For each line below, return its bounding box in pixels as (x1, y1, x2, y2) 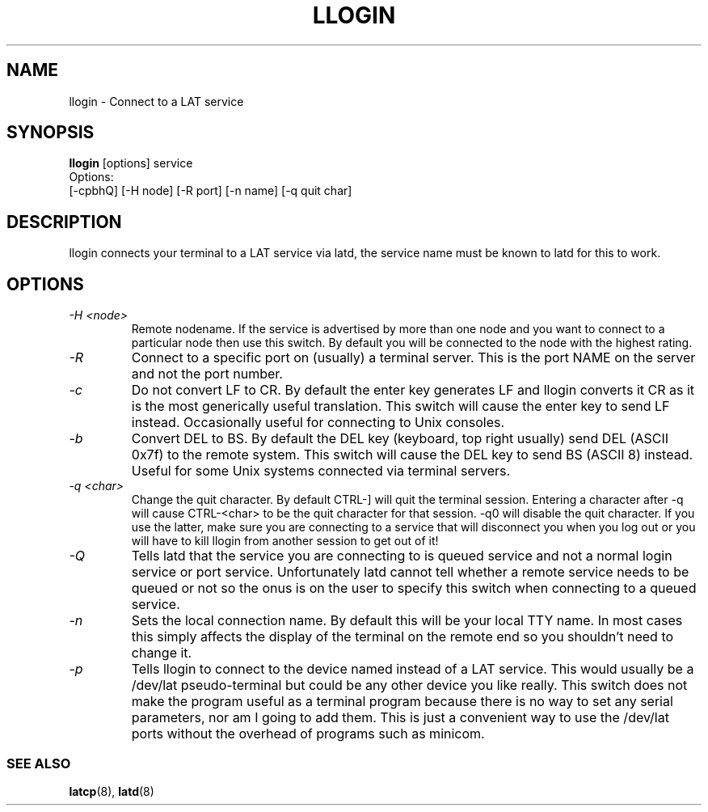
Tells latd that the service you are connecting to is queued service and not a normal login (131, 548, 672, 565)
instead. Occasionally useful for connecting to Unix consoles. (131, 414, 505, 431)
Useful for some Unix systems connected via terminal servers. (131, 463, 511, 480)
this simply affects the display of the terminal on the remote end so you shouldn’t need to (131, 628, 674, 645)
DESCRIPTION (6, 211, 122, 232)
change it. (131, 645, 192, 662)
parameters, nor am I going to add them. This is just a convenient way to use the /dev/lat (131, 709, 669, 726)
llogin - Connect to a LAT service (69, 94, 244, 108)
